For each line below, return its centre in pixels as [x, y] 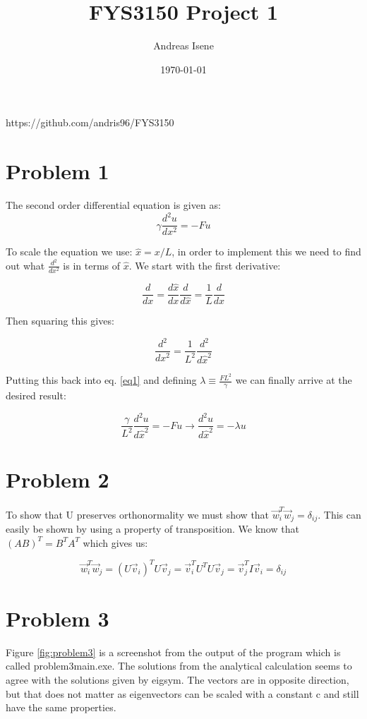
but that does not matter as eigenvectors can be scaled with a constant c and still [182, 693]
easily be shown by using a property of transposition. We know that [152, 528]
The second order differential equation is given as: [113, 205]
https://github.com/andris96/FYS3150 [90, 122]
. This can [339, 514]
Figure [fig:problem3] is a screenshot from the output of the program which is [173, 652]
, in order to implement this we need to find [266, 252]
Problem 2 [58, 479]
